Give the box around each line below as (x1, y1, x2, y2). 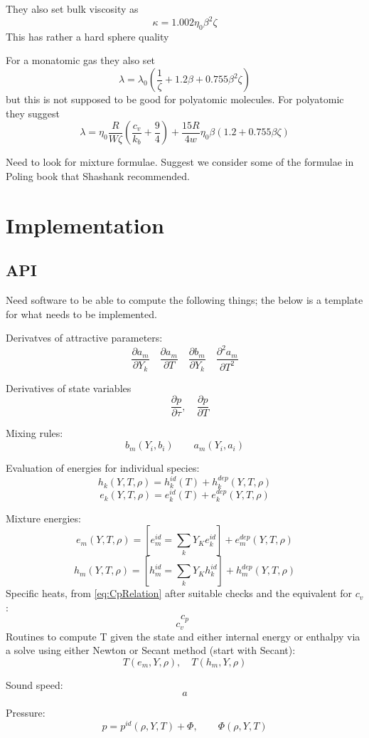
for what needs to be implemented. (6, 306, 157, 321)
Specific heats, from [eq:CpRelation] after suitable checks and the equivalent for (6, 586, 353, 601)
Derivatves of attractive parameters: (6, 330, 163, 345)
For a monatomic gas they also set (6, 53, 156, 68)
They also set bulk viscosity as (6, 1, 139, 16)
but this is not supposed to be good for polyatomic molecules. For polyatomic (6, 92, 344, 107)
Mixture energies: (6, 510, 81, 525)
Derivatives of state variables (6, 380, 132, 395)
